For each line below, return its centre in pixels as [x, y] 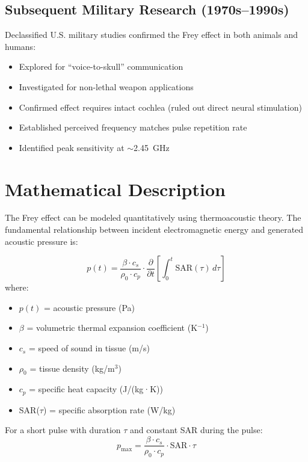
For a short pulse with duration [63, 430]
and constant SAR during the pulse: [196, 430]
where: [17, 287]
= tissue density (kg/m [72, 368]
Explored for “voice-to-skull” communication [101, 66]
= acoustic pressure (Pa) [90, 307]
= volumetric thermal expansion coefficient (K [112, 328]
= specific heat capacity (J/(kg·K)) [96, 389]
